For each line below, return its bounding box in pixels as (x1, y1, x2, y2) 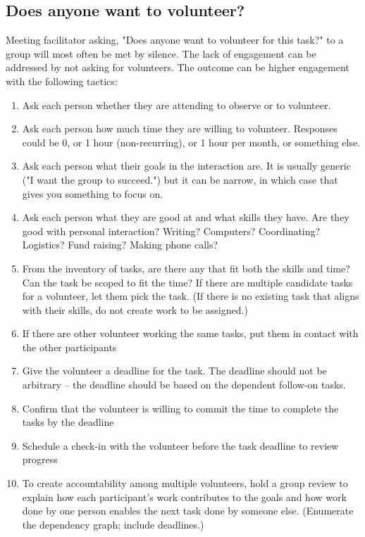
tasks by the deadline (22, 415, 114, 429)
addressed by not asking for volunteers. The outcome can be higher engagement (6, 60, 349, 75)
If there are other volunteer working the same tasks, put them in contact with (22, 326, 359, 341)
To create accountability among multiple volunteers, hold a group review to (22, 476, 348, 491)
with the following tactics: (6, 73, 118, 88)
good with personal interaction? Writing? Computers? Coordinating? (22, 223, 321, 238)
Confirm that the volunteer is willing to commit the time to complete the (22, 400, 339, 415)
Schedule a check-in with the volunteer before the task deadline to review (22, 438, 339, 453)
